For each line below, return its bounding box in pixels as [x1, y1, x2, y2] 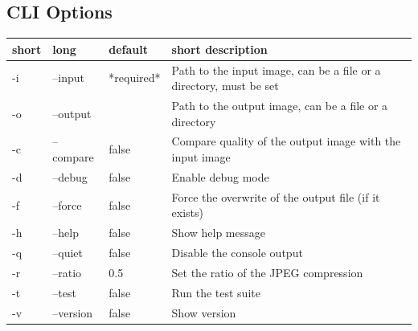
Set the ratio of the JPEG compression [171, 264, 363, 280]
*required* [109, 69, 161, 86]
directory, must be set [171, 77, 279, 94]
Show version [171, 304, 236, 321]
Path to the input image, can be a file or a [171, 61, 381, 78]
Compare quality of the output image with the [171, 133, 401, 149]
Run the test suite [171, 284, 260, 300]
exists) [171, 204, 203, 221]
